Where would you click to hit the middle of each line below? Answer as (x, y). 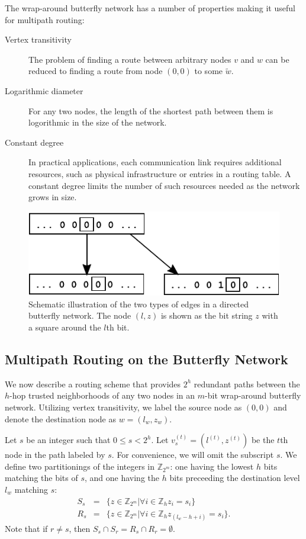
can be (277, 59)
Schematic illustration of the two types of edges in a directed (139, 304)
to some (209, 71)
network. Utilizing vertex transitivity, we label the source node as (123, 407)
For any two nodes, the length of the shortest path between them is (151, 110)
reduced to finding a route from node (96, 71)
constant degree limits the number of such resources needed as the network (164, 185)
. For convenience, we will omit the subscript (193, 455)
